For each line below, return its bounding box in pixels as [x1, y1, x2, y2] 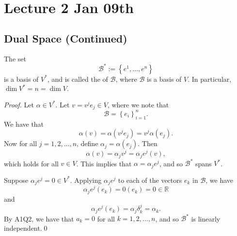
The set [4, 53, 26, 63]
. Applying [70, 175, 102, 185]
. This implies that [76, 158, 132, 168]
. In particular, [188, 74, 232, 84]
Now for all [4, 138, 37, 148]
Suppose [4, 175, 29, 185]
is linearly [191, 213, 221, 223]
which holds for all [4, 158, 59, 168]
